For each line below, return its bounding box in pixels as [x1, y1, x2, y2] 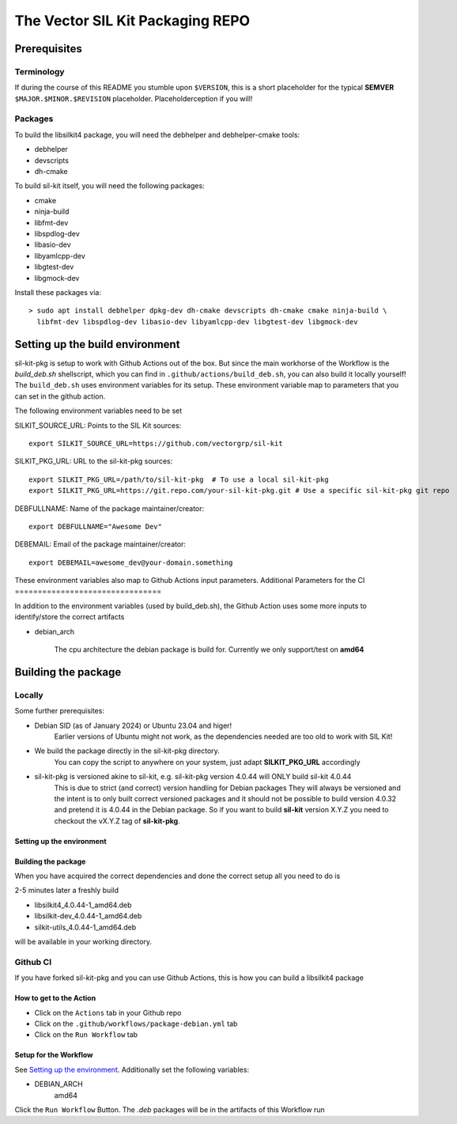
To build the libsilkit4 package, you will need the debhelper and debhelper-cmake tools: [14, 130, 300, 139]
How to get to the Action [14, 993, 96, 1003]
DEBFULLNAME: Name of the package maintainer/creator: [14, 503, 205, 513]
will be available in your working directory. [14, 937, 153, 947]
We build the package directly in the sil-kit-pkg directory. [34, 746, 221, 755]
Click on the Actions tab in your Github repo [34, 1008, 182, 1017]
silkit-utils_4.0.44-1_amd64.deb [34, 922, 137, 932]
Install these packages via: [14, 287, 102, 297]
